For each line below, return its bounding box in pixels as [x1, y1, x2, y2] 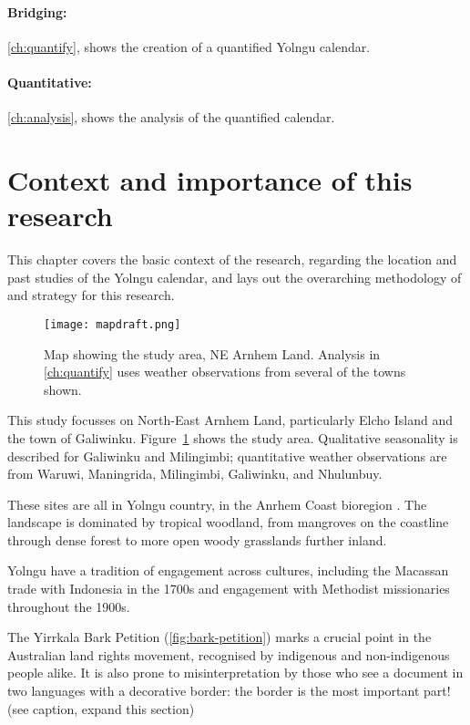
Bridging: [7, 2, 67, 21]
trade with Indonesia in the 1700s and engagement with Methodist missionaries [7, 579, 450, 598]
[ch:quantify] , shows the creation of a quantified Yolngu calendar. [7, 36, 371, 56]
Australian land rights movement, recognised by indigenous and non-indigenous [7, 645, 450, 664]
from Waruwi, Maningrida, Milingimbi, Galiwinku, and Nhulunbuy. [7, 464, 383, 483]
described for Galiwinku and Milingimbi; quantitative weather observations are [7, 446, 447, 465]
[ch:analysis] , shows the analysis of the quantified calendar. [7, 108, 335, 127]
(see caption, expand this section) [7, 699, 195, 718]
